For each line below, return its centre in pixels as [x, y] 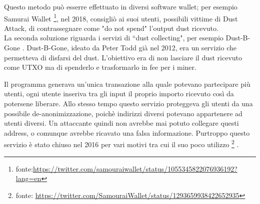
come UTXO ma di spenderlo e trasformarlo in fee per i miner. [100, 67]
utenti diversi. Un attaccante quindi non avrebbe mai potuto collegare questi [121, 123]
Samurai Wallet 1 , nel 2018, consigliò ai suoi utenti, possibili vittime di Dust [121, 17]
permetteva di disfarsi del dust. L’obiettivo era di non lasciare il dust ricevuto [123, 57]
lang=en [28, 178]
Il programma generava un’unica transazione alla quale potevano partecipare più [127, 84]
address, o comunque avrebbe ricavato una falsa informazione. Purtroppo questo [127, 132]
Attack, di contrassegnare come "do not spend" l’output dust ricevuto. [111, 28]
